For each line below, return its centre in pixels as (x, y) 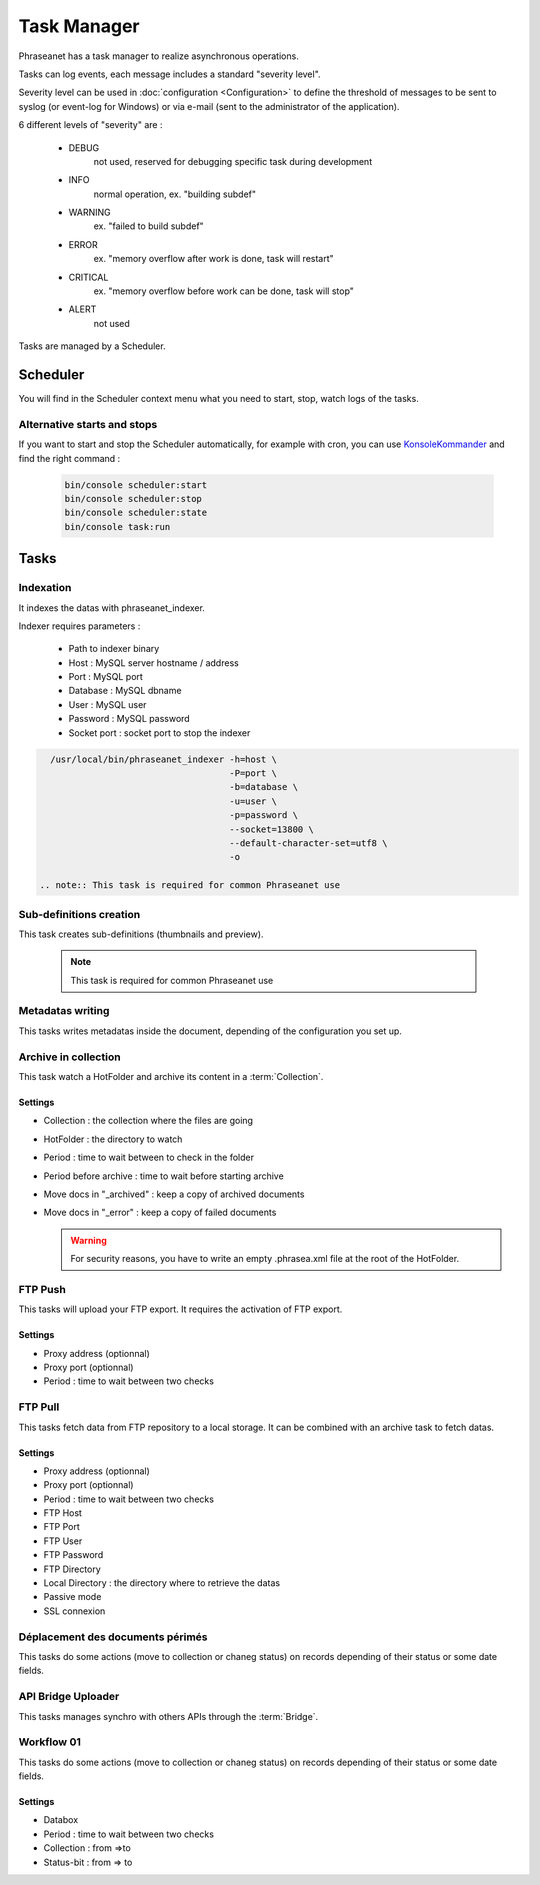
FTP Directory (72, 1569)
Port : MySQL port (106, 677)
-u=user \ (253, 801)
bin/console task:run (117, 526)
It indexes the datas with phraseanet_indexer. (111, 607)
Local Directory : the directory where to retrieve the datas (161, 1583)
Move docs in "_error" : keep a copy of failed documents (160, 1212)
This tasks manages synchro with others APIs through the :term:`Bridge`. (168, 1716)
